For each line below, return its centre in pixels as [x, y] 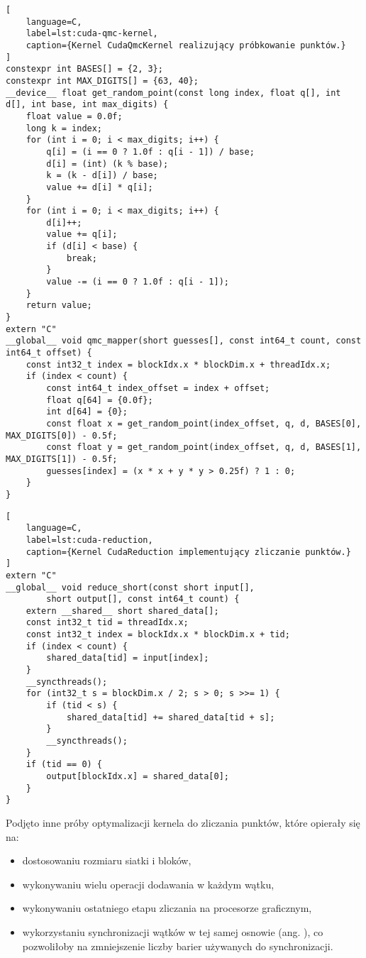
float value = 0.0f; [74, 116]
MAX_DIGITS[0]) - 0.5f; [62, 435]
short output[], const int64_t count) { [143, 599]
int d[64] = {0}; [87, 412]
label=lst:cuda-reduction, [89, 540]
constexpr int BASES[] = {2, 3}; [84, 69]
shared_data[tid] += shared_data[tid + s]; [171, 717]
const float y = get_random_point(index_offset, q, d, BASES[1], [204, 447]
